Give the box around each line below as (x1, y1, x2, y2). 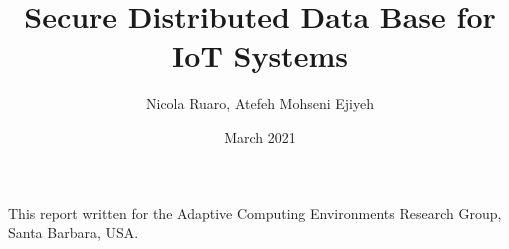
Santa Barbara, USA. (8, 222, 139, 243)
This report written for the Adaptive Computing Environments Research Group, (8, 202, 502, 223)
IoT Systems (172, 35, 348, 76)
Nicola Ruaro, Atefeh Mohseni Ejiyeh (145, 93, 375, 114)
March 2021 (224, 126, 296, 147)
